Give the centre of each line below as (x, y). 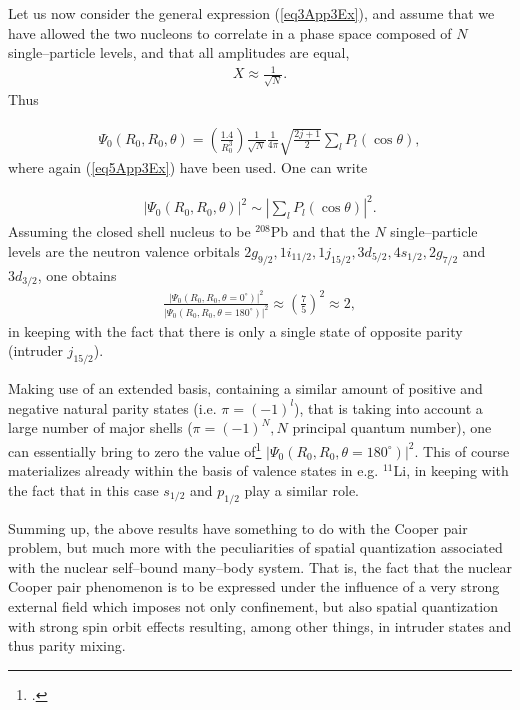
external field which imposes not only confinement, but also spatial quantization (253, 606)
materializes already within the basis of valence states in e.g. (193, 470)
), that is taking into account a (388, 407)
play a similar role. (301, 489)
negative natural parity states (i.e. (112, 407)
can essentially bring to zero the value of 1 (135, 449)
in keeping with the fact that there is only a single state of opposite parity (235, 330)
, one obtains (77, 274)
